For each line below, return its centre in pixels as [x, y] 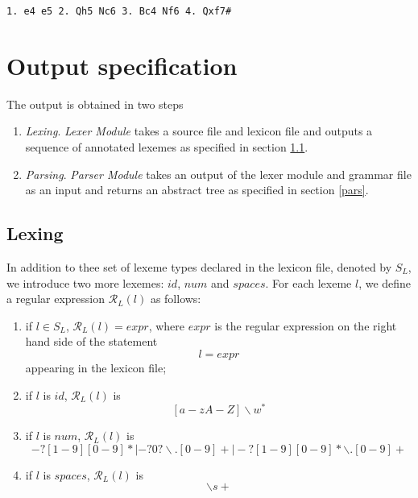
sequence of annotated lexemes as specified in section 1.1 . [167, 146]
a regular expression [56, 299]
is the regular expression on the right [306, 325]
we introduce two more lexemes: [85, 282]
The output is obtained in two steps [95, 104]
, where [167, 325]
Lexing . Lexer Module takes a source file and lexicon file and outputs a [199, 131]
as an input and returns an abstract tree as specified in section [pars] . [197, 190]
